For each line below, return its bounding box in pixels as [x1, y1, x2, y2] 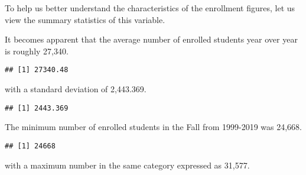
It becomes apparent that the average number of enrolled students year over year [5, 33, 298, 46]
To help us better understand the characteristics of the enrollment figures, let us [5, 2, 295, 14]
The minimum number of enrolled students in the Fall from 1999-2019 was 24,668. [5, 121, 302, 133]
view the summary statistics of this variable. [5, 13, 165, 25]
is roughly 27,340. [5, 44, 69, 57]
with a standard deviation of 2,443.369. [5, 83, 147, 95]
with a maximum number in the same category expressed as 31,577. [5, 158, 250, 171]
